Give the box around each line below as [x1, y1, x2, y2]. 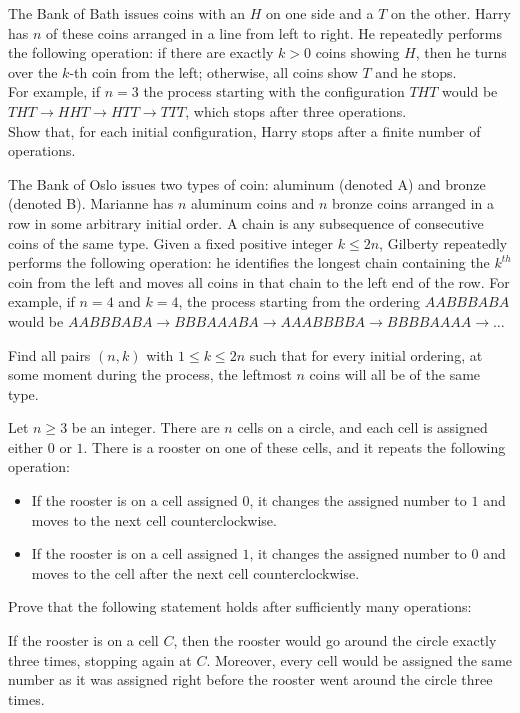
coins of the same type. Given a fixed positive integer [8, 232, 334, 253]
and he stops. [375, 61, 457, 82]
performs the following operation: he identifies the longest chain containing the [8, 252, 490, 273]
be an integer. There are [71, 417, 220, 438]
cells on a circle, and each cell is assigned [237, 417, 488, 438]
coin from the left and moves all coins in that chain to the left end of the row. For [8, 271, 510, 292]
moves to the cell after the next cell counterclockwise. [31, 562, 360, 583]
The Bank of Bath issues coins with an [8, 3, 246, 23]
